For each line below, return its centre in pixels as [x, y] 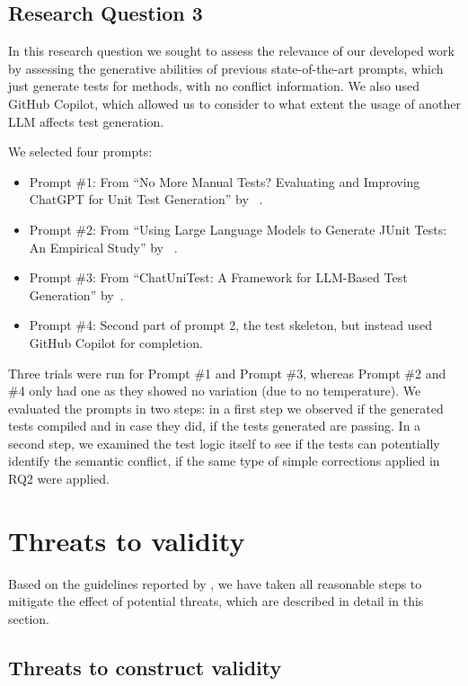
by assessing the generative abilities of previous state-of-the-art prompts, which [226, 68]
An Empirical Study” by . [103, 247]
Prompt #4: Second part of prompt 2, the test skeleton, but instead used [231, 325]
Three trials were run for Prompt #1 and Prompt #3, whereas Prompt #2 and [227, 373]
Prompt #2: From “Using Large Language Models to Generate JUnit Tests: [238, 229]
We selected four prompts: [80, 151]
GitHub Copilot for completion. [116, 342]
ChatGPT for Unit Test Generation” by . [146, 199]
